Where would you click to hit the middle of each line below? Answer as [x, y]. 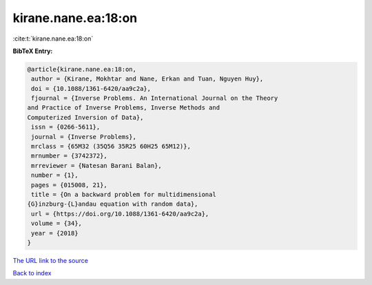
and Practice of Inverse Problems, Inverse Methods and [124, 108]
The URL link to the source [51, 260]
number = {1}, [55, 175]
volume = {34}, [57, 223]
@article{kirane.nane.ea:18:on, [82, 69]
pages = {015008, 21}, [70, 185]
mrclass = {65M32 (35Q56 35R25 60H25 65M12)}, [111, 147]
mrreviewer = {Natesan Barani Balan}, [96, 166]
